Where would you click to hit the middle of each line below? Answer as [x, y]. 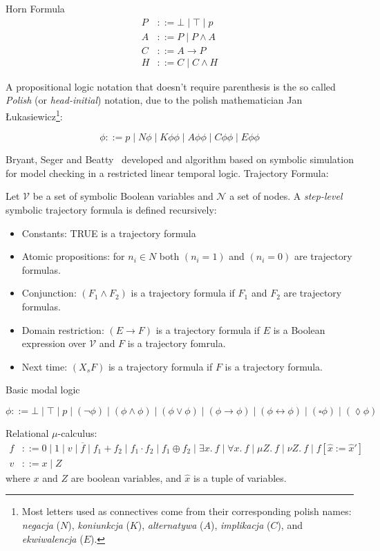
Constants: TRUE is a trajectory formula [109, 233]
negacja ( [41, 524]
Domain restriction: [63, 329]
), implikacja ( [241, 524]
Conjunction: [49, 293]
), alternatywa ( [171, 524]
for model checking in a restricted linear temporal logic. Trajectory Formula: [167, 172]
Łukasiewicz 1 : [34, 115]
